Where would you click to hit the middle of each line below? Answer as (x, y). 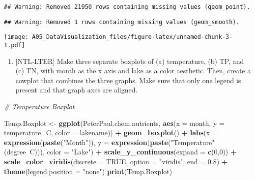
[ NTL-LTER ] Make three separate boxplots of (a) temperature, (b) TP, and (130, 61)
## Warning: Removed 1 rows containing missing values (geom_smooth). (122, 22)
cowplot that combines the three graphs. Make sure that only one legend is (128, 80)
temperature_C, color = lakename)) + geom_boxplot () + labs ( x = (111, 133)
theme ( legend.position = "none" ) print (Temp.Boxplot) (88, 171)
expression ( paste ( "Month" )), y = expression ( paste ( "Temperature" (109, 142)
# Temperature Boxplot (39, 106)
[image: (16, 37)
